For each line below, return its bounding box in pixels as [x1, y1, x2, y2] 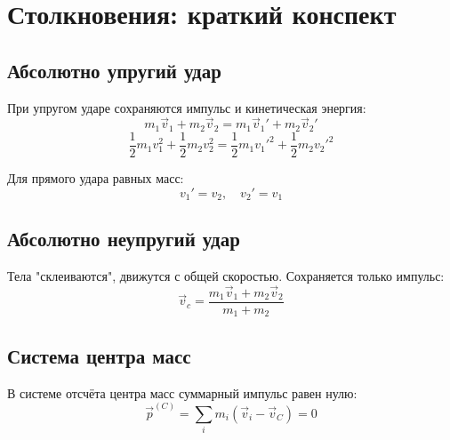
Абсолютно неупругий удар [7, 225, 240, 252]
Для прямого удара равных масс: [7, 168, 184, 187]
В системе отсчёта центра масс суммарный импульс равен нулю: [7, 383, 358, 402]
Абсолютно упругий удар [7, 56, 221, 84]
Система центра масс [7, 341, 191, 369]
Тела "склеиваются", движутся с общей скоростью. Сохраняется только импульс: [7, 267, 445, 285]
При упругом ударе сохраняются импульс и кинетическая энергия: [7, 98, 366, 116]
